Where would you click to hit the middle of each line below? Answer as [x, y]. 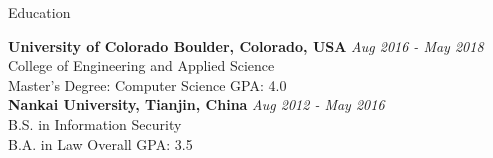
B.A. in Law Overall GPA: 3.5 [100, 143]
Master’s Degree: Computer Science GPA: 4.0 [147, 84]
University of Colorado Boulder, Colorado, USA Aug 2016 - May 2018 [246, 45]
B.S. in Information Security [95, 123]
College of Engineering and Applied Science [141, 65]
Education [39, 12]
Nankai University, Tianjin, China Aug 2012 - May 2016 [196, 104]
